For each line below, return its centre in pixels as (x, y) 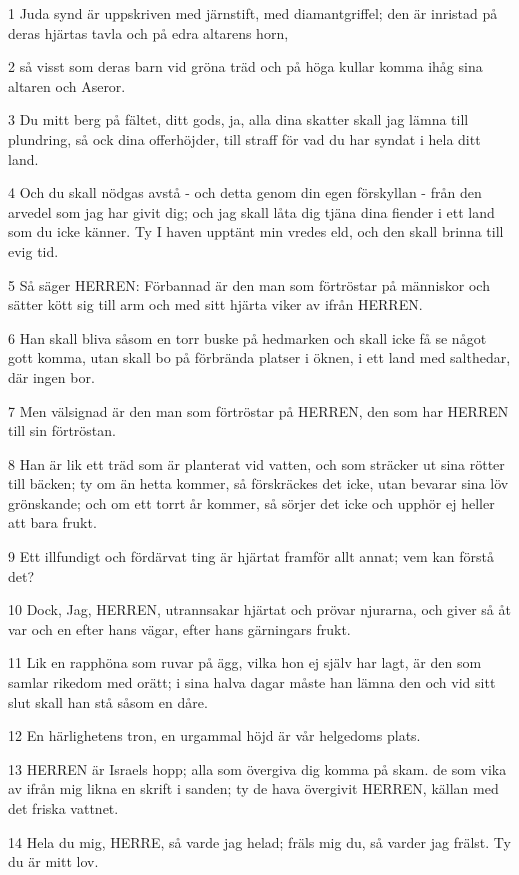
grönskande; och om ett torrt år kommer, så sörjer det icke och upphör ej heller (251, 502)
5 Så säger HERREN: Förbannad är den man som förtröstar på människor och (249, 284)
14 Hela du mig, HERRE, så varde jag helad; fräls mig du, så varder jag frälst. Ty (259, 841)
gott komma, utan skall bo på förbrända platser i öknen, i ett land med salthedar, (259, 357)
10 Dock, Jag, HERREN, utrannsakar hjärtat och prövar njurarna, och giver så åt (259, 609)
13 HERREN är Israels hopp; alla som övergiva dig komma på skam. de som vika (257, 768)
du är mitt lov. (53, 861)
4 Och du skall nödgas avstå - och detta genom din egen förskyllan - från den (245, 192)
